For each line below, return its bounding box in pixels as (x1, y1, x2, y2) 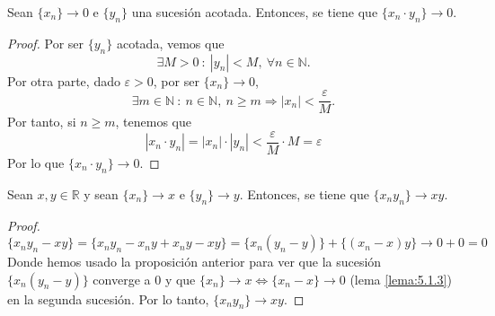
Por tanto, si (7, 112, 76, 131)
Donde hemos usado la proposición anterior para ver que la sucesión (7, 252, 382, 271)
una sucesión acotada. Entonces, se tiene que (131, 3, 378, 21)
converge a (93, 269, 151, 288)
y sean (84, 184, 119, 203)
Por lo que (7, 153, 65, 171)
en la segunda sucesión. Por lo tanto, (7, 289, 209, 308)
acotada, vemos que (116, 33, 225, 52)
